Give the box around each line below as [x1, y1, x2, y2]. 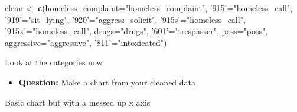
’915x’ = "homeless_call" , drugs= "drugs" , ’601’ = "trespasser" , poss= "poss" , [5, 25, 268, 37]
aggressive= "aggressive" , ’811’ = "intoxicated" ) [5, 36, 167, 48]
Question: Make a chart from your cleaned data [18, 75, 196, 88]
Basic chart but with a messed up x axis [5, 95, 151, 108]
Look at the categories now [5, 56, 103, 68]
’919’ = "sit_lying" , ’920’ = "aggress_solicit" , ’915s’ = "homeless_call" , [5, 13, 246, 25]
